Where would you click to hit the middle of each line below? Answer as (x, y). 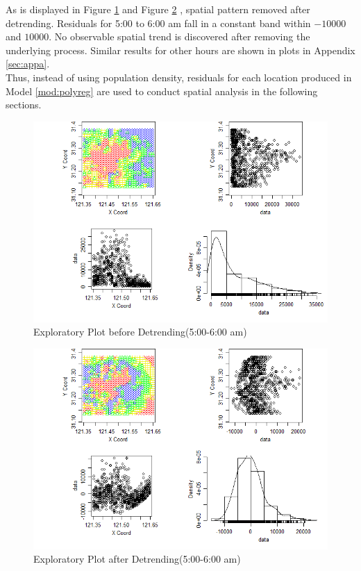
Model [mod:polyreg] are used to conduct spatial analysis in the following (162, 91)
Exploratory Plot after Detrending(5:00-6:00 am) (137, 559)
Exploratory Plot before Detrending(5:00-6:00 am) (140, 332)
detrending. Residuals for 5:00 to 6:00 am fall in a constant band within (158, 23)
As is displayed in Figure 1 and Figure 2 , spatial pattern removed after (158, 9)
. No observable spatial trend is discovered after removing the (179, 36)
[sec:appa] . (28, 64)
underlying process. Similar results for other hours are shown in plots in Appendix (180, 50)
